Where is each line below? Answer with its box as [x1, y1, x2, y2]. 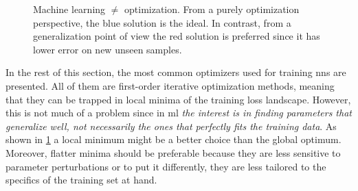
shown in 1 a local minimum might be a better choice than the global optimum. [5, 132, 342, 147]
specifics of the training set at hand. [5, 173, 157, 187]
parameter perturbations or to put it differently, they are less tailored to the [5, 159, 326, 173]
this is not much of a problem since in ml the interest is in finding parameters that [5, 105, 352, 120]
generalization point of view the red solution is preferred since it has [33, 29, 320, 43]
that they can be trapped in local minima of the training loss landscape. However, [5, 92, 351, 106]
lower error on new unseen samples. [33, 42, 182, 56]
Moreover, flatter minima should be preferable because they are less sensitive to [5, 145, 341, 160]
